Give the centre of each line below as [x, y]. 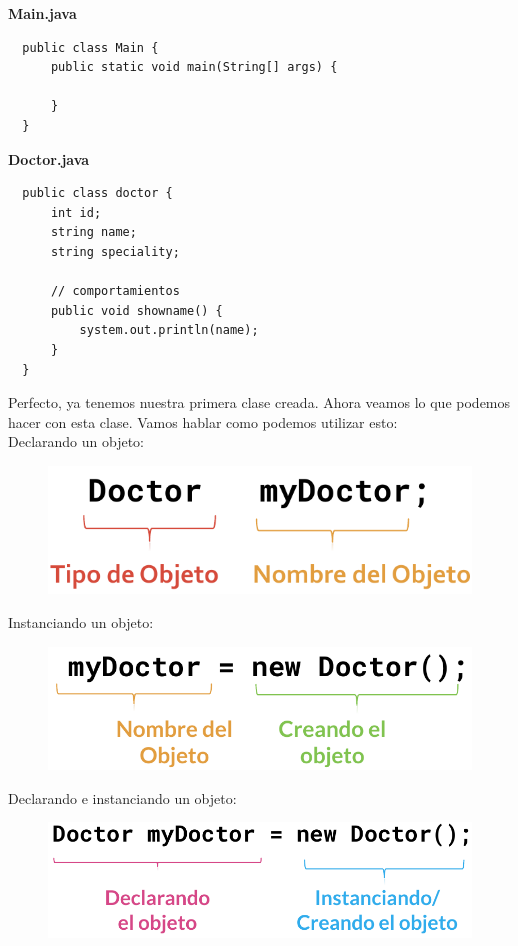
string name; [93, 232]
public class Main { [90, 47]
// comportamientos [115, 291]
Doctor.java [49, 158]
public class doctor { [97, 193]
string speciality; [115, 251]
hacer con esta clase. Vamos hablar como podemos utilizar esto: [203, 421]
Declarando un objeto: [76, 441]
